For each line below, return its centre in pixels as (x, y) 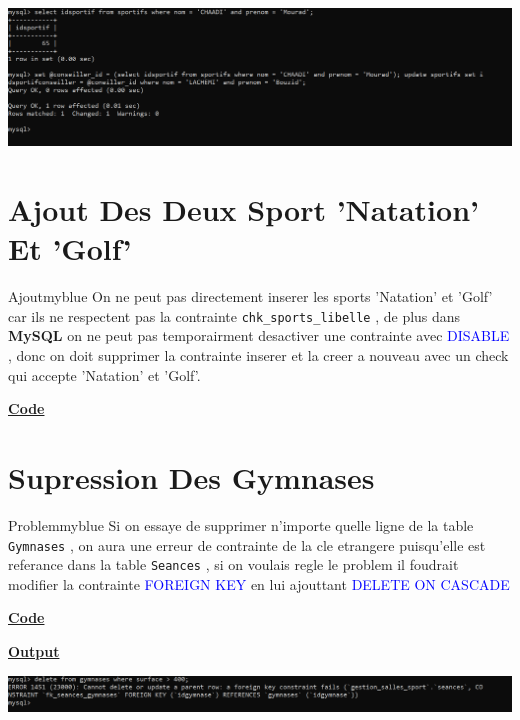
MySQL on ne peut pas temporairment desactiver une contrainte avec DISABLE (259, 335)
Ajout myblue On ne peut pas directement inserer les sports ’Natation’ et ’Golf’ (250, 296)
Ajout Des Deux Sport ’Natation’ (243, 209)
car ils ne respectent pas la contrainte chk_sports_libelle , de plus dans (234, 315)
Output (34, 651)
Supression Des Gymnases (191, 477)
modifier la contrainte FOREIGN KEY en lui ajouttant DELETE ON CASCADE (259, 583)
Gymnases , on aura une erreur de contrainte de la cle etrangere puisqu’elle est (247, 544)
